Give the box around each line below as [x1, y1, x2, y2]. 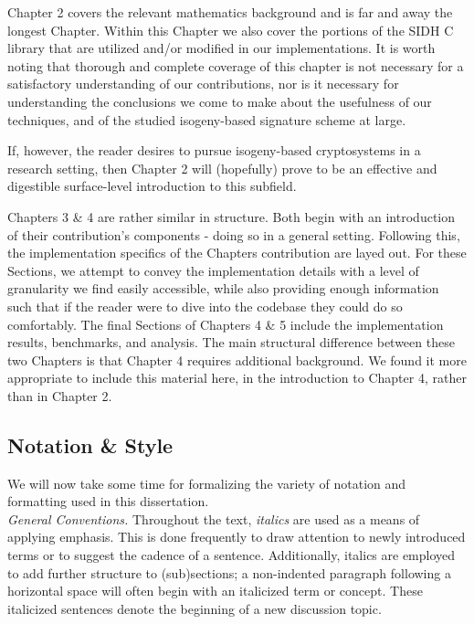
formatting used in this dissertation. [7, 492, 209, 511]
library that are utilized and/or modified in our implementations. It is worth [7, 38, 436, 58]
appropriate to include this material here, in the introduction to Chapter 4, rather [7, 368, 467, 387]
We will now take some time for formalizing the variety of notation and [7, 473, 406, 492]
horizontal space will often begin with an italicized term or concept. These [7, 581, 423, 600]
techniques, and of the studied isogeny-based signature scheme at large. [7, 110, 406, 129]
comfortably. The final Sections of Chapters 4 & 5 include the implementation [7, 314, 444, 333]
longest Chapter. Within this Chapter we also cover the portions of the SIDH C [7, 20, 454, 39]
